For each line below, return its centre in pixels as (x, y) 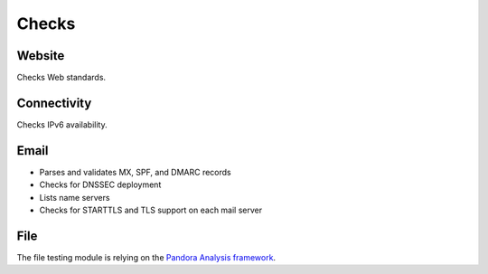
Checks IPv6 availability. (62, 124)
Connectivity (54, 103)
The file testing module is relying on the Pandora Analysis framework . (146, 257)
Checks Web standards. (61, 78)
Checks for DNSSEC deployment (100, 184)
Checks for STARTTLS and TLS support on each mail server (151, 210)
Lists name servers (75, 197)
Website (41, 56)
